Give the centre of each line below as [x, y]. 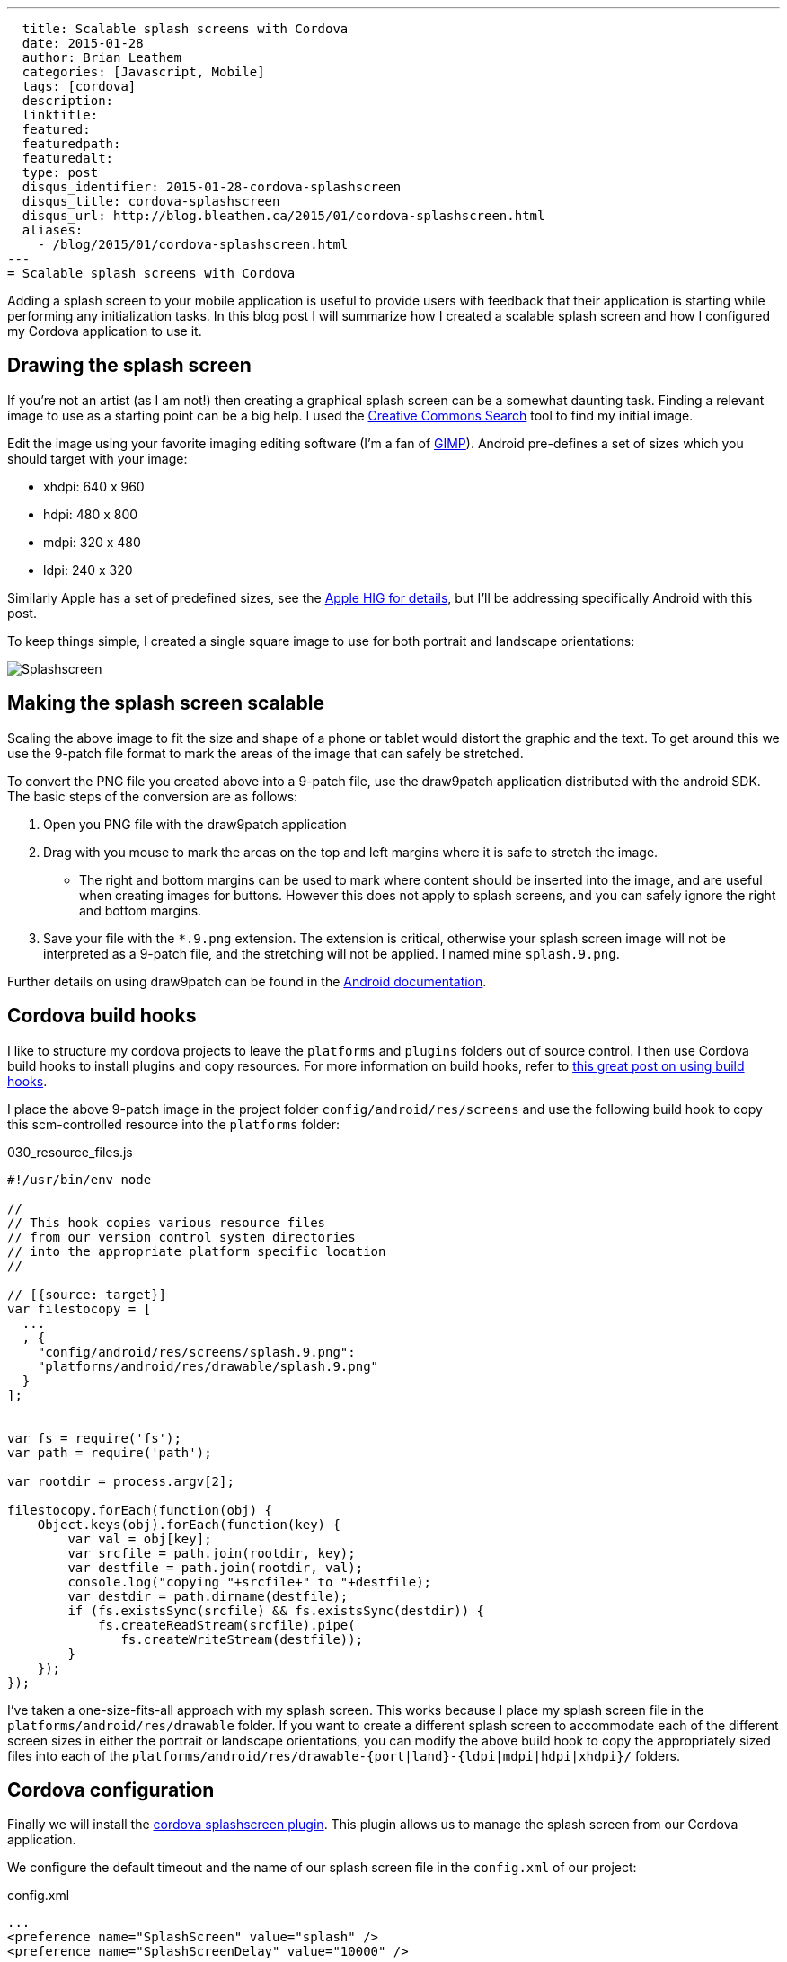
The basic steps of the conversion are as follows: [153, 796]
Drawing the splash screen [129, 366]
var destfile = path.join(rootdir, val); [216, 1567]
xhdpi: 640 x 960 [94, 486]
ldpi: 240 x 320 [88, 570]
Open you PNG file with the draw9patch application [195, 824]
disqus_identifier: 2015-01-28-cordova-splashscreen [212, 187]
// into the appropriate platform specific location [197, 1251]
